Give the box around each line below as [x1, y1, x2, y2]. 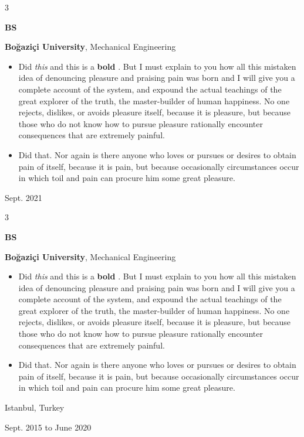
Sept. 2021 [5, 191, 42, 203]
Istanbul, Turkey [5, 401, 65, 414]
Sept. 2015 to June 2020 [5, 421, 92, 433]
